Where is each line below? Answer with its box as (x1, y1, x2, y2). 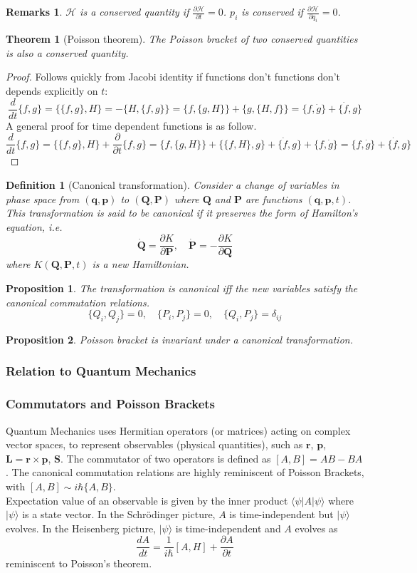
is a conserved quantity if (80, 4, 189, 19)
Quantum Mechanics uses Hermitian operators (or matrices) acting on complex (6, 423, 351, 438)
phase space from (6, 191, 80, 206)
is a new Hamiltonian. (92, 257, 189, 272)
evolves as (295, 520, 338, 535)
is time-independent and (175, 520, 281, 535)
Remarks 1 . (6, 4, 63, 19)
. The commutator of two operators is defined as (60, 450, 271, 465)
